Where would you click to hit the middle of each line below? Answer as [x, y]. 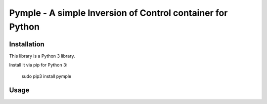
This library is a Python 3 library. [42, 56]
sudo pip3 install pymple [46, 76]
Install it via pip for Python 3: [38, 65]
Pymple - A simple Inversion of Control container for [118, 13]
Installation [27, 44]
